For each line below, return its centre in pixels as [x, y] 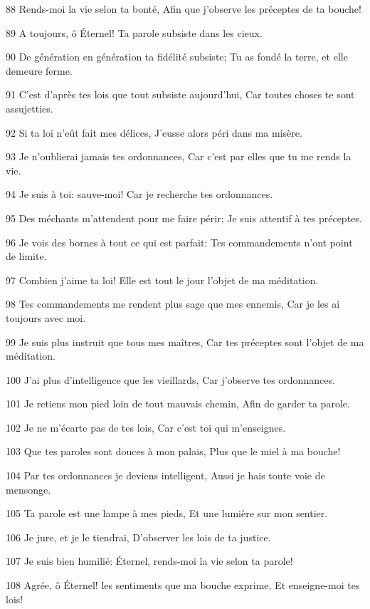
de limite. [26, 256]
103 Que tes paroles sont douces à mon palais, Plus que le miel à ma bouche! [173, 451]
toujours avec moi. [46, 317]
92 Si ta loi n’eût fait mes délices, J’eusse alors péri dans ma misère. [154, 132]
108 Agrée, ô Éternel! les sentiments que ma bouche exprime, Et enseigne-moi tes [183, 585]
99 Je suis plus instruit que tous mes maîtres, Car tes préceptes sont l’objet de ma [185, 342]
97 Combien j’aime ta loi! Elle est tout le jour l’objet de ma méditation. [162, 280]
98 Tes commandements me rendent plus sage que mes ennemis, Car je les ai [173, 304]
